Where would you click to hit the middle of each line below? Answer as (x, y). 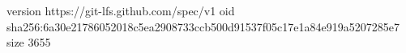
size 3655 (29, 42)
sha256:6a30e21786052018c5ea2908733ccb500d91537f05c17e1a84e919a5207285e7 (203, 26)
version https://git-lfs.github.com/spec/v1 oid (121, 10)
